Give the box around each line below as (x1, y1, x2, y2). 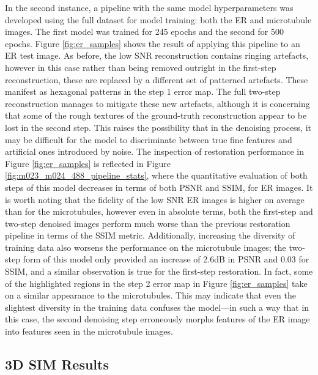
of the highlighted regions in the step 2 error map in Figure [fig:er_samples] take (5, 277, 308, 289)
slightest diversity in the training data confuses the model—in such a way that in (5, 300, 309, 313)
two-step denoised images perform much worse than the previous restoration (5, 217, 290, 229)
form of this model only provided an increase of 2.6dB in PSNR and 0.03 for (23, 253, 309, 265)
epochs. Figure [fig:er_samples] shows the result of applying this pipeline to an (5, 37, 300, 50)
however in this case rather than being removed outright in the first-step (5, 61, 276, 73)
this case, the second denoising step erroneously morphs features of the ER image (5, 313, 310, 325)
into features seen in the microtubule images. (5, 325, 173, 338)
